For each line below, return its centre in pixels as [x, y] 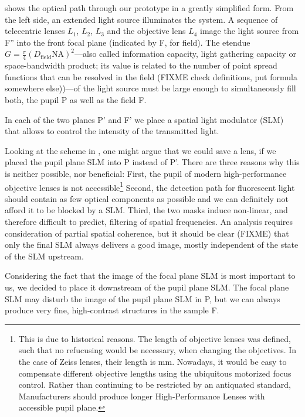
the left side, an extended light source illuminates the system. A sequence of [141, 19]
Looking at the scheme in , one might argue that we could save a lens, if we [140, 150]
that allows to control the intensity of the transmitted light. [112, 131]
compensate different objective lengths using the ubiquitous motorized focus [155, 373]
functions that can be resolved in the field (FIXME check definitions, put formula [151, 76]
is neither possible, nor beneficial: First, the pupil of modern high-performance [146, 173]
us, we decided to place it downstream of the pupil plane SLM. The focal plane [147, 287]
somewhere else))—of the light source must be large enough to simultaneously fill [150, 88]
